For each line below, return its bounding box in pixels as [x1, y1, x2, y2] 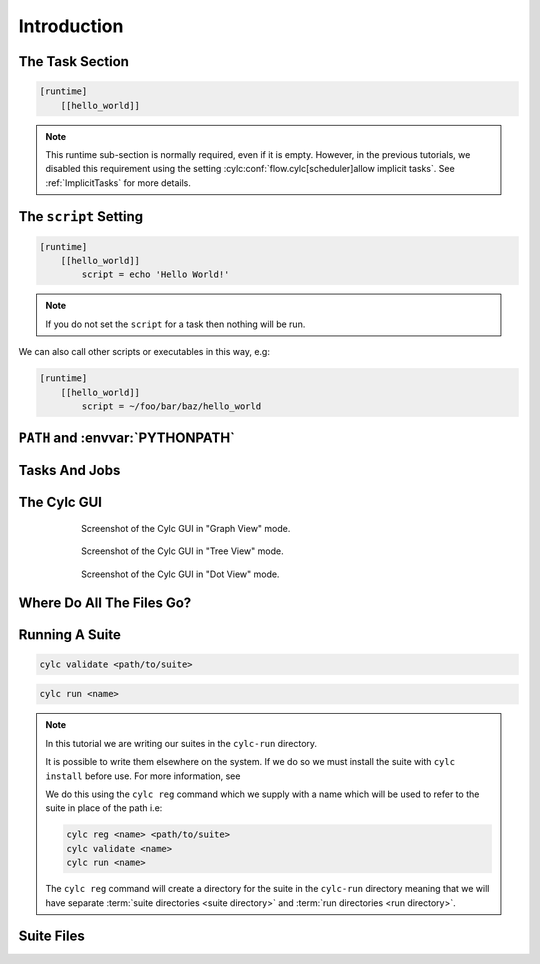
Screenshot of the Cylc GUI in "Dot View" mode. [81, 568, 280, 580]
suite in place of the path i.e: [45, 802, 163, 814]
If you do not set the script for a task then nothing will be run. [45, 318, 306, 330]
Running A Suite [18, 626, 122, 643]
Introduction [18, 15, 124, 37]
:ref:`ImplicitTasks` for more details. [45, 176, 192, 189]
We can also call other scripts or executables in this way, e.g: [18, 346, 270, 358]
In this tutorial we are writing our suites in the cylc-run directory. [45, 737, 318, 749]
